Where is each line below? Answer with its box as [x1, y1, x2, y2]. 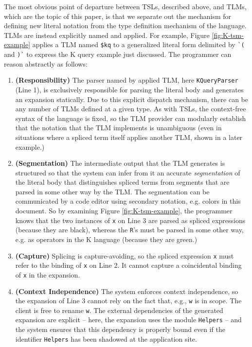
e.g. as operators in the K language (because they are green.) [15, 234, 198, 244]
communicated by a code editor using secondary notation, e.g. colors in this [15, 196, 241, 206]
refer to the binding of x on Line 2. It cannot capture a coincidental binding [15, 260, 242, 270]
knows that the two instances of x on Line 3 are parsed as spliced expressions [15, 215, 246, 225]
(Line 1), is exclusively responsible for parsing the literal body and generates [15, 84, 244, 94]
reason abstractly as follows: [4, 58, 88, 69]
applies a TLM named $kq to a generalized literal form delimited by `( [32, 39, 245, 50]
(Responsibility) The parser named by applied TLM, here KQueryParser [15, 75, 238, 85]
